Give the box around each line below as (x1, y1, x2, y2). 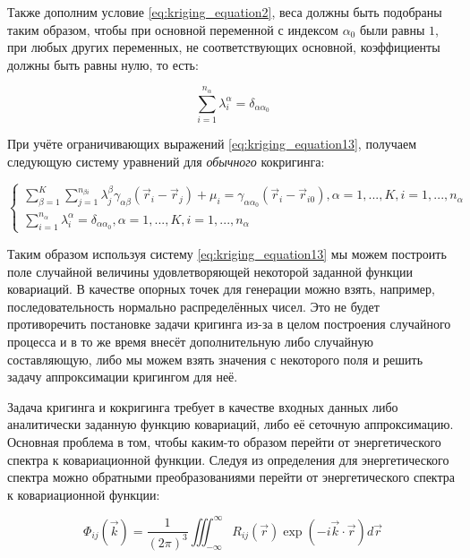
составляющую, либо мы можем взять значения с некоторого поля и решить (7, 349, 423, 368)
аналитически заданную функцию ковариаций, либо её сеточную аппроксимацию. (7, 415, 454, 434)
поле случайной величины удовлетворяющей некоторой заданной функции (7, 262, 414, 280)
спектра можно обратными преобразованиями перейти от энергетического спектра (7, 468, 455, 486)
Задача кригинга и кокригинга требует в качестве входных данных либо (7, 397, 398, 416)
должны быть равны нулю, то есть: (7, 55, 199, 73)
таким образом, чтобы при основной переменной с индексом (7, 20, 338, 39)
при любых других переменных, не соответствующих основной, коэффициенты (7, 38, 440, 56)
